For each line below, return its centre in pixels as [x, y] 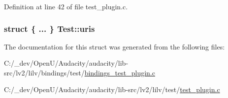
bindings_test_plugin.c [120, 73]
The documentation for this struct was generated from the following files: [114, 46]
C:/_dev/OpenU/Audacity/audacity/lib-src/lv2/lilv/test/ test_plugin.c [112, 89]
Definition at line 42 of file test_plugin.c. [66, 6]
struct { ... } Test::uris [49, 28]
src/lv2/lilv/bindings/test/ [44, 73]
